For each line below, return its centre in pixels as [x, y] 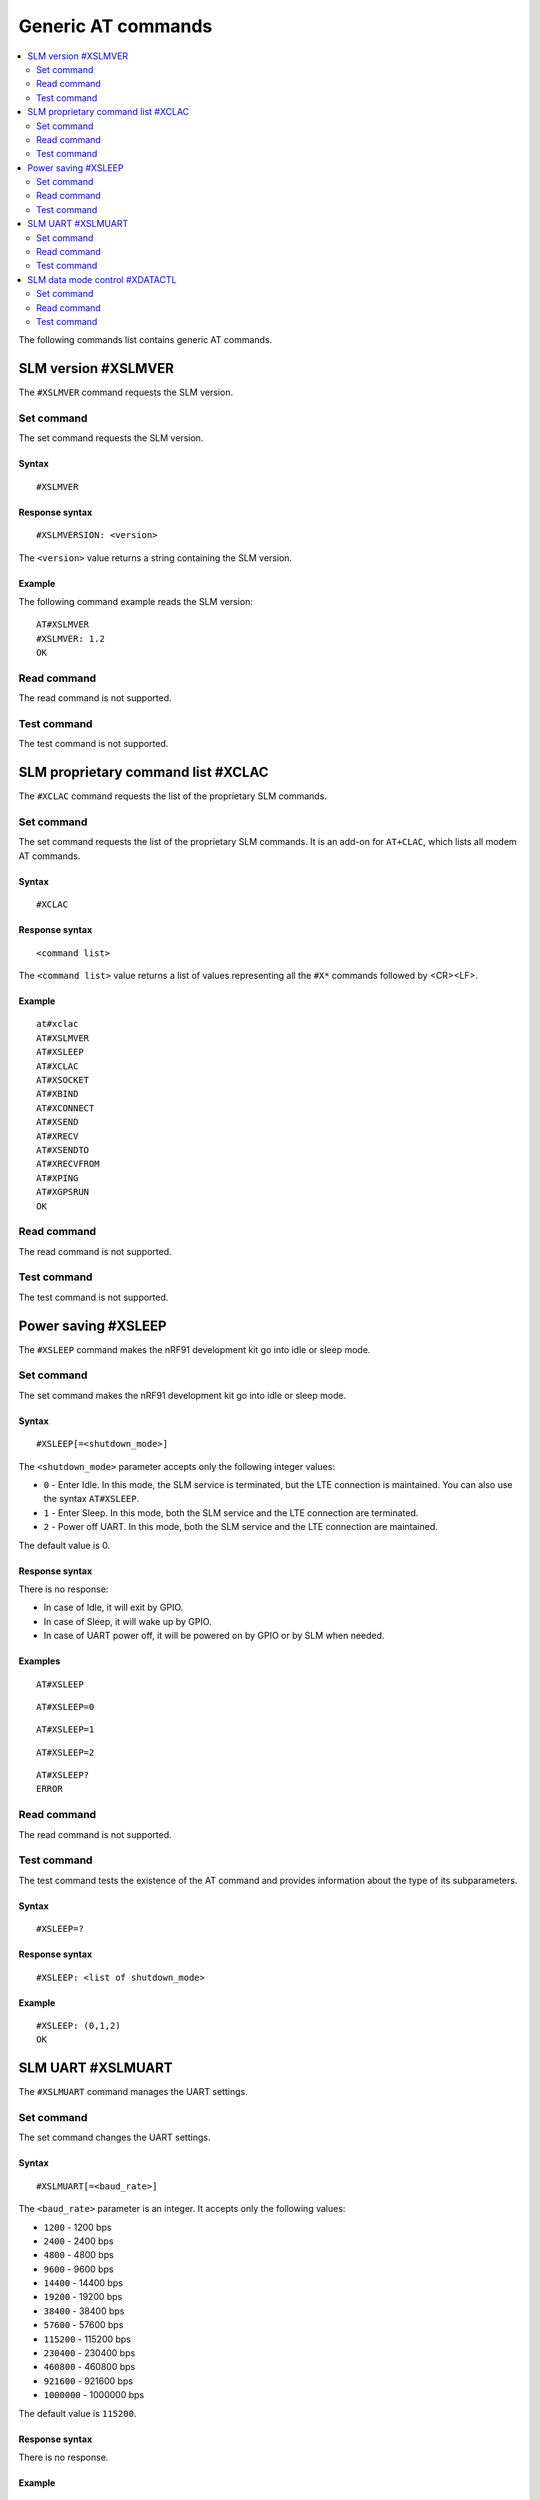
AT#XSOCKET [63, 1079]
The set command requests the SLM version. [111, 438]
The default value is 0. [64, 1545]
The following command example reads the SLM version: [136, 601]
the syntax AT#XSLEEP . [91, 1499]
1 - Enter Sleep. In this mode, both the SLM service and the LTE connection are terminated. [231, 1512]
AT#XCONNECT [65, 1108]
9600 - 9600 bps [78, 2269]
